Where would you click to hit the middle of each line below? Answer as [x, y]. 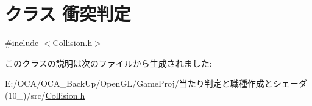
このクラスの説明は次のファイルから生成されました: [108, 63]
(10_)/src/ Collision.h [45, 95]
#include [22, 43]
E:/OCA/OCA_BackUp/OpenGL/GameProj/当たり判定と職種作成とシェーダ [156, 83]
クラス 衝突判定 [68, 14]
